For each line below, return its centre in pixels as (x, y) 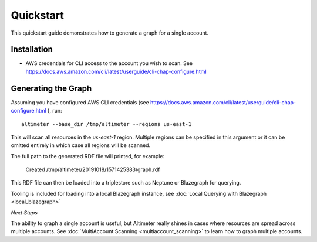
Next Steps (24, 212)
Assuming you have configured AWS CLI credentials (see (80, 102)
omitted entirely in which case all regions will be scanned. (81, 145)
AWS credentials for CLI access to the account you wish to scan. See (109, 63)
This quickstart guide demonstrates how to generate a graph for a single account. (109, 33)
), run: (55, 111)
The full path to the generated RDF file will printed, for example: (88, 156)
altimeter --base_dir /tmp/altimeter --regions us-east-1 (107, 124)
